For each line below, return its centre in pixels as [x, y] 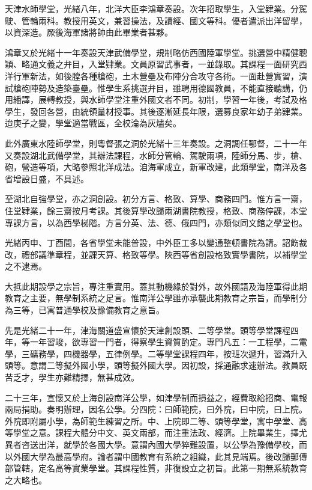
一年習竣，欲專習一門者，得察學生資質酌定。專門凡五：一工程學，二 [164, 342]
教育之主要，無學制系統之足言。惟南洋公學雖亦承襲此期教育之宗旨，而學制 [152, 298]
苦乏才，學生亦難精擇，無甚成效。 [72, 377]
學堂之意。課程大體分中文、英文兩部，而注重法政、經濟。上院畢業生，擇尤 [160, 433]
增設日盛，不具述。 [51, 178]
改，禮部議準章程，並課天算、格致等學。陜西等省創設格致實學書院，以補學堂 [156, 254]
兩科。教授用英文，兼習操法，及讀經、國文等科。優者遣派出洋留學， [172, 20]
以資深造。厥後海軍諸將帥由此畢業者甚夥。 [89, 32]
